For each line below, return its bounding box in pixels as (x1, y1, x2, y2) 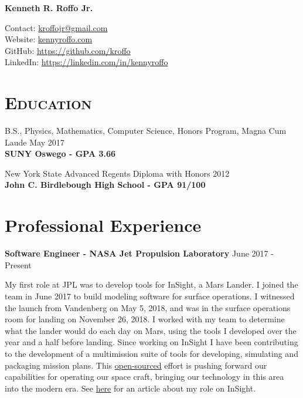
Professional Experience (5, 213, 202, 237)
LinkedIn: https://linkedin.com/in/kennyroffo (5, 56, 168, 68)
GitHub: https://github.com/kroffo (5, 44, 131, 56)
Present (5, 258, 32, 271)
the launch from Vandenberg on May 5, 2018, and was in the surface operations (5, 301, 291, 313)
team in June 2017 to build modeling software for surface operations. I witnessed (5, 289, 295, 302)
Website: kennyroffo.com (5, 33, 93, 45)
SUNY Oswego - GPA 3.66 (5, 147, 116, 160)
